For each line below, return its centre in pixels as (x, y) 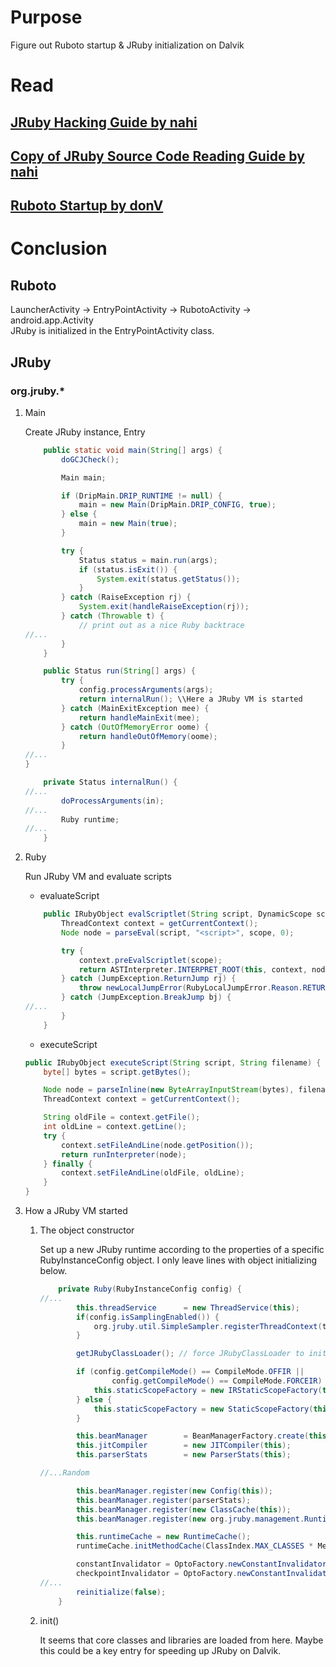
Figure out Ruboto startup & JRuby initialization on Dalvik (127, 45)
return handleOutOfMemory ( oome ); (148, 736)
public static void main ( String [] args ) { (133, 450)
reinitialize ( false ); (121, 1592)
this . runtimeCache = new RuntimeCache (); (163, 1537)
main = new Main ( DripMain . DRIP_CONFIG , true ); (177, 505)
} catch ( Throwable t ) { (113, 616)
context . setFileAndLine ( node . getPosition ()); (157, 1145)
